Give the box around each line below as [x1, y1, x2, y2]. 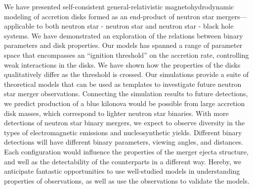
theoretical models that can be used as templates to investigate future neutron [4, 78, 242, 89]
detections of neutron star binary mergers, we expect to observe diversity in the [4, 117, 245, 128]
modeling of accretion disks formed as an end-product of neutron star [4, 11, 214, 21]
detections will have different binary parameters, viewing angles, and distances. [4, 137, 243, 147]
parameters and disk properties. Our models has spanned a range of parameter [4, 40, 243, 50]
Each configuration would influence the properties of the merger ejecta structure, [4, 146, 249, 156]
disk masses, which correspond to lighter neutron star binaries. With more [4, 108, 229, 118]
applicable [4, 21, 35, 31]
